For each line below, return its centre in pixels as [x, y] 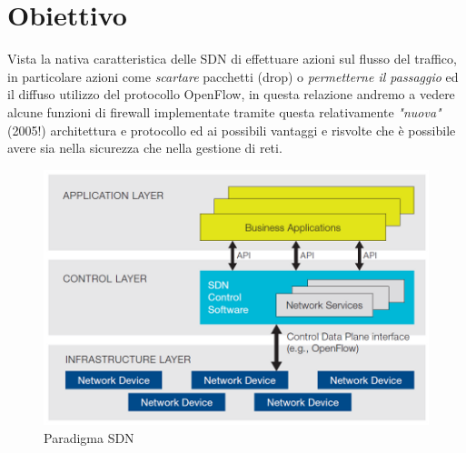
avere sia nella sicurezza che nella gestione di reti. [145, 148]
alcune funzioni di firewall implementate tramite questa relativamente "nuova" [224, 111]
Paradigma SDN [89, 437]
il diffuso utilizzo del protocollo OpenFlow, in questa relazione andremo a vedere [231, 94]
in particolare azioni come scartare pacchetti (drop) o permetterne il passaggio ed [233, 76]
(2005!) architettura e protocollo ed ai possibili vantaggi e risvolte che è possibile [232, 130]
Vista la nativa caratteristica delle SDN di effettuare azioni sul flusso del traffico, [232, 59]
